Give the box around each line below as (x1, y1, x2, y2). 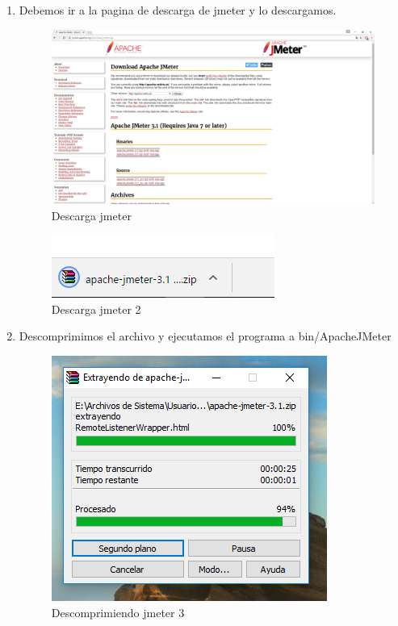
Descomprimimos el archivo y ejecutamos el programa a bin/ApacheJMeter (19, 328, 392, 344)
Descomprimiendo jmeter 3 (51, 603, 185, 620)
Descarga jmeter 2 (51, 300, 141, 317)
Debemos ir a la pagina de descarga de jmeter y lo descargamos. (19, 2, 337, 18)
